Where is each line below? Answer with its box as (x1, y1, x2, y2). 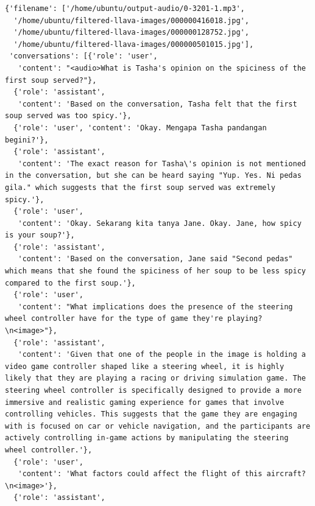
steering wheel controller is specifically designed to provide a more (5, 386, 302, 395)
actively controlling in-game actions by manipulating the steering (5, 434, 289, 443)
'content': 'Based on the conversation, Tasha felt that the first (18, 99, 297, 108)
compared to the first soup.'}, (5, 278, 136, 287)
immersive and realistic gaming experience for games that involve (5, 398, 285, 407)
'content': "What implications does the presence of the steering (18, 302, 293, 311)
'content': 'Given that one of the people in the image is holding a (18, 350, 306, 359)
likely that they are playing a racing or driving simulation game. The (5, 374, 306, 383)
